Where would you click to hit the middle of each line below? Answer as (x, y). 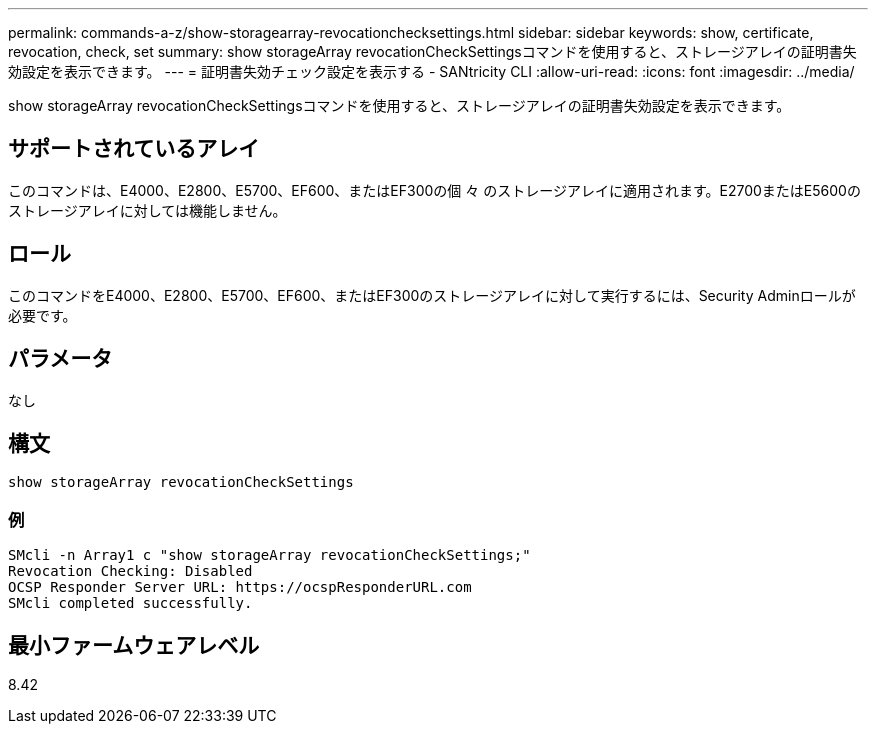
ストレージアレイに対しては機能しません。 (147, 210)
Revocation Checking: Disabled (130, 571)
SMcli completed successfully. (130, 603)
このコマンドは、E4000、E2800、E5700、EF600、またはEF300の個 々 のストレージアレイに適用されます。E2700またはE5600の (434, 190)
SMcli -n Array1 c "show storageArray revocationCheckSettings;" (269, 555)
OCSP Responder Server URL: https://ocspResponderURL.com (240, 587)
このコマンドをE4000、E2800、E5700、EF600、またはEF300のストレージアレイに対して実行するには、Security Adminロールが (432, 295)
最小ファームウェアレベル (134, 645)
